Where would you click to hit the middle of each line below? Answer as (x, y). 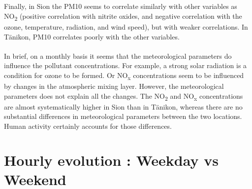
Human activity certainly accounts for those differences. (88, 126)
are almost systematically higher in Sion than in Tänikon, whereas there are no (123, 106)
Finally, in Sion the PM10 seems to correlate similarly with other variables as (121, 6)
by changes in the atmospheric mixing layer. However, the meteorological (114, 86)
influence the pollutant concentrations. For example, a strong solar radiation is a (126, 65)
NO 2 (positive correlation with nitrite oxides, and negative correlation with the (123, 16)
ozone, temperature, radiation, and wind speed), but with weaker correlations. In (126, 26)
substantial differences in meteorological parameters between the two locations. (123, 116)
